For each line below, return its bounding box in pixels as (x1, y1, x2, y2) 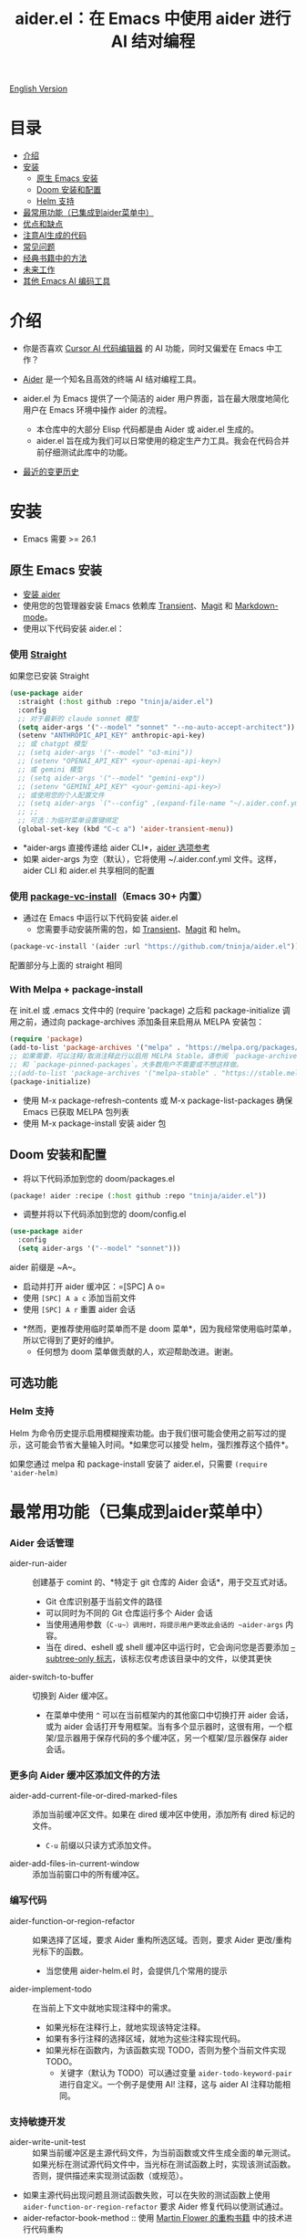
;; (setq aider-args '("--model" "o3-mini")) (17, 748, 194, 758)
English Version (9, 83, 68, 94)
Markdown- (234, 600, 280, 611)
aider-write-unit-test (9, 2137, 87, 2148)
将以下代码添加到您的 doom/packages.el (22, 1172, 176, 1183)
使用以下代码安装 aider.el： (22, 623, 125, 634)
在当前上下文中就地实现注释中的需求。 (32, 2002, 176, 2013)
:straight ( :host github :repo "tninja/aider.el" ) (17, 697, 214, 706)
